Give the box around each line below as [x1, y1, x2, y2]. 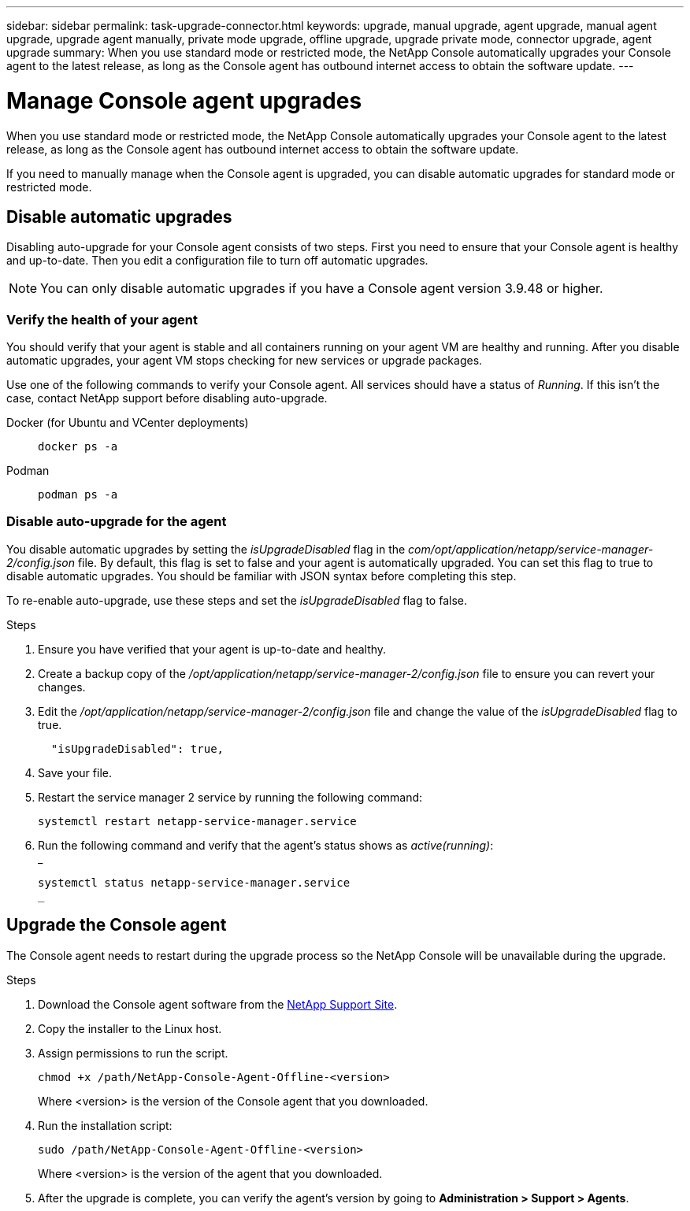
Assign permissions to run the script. [38, 1046, 228, 1060]
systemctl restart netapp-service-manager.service [38, 814, 357, 828]
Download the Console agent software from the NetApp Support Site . [38, 997, 398, 1011]
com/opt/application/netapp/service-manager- [408, 542, 654, 556]
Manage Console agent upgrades [6, 87, 362, 114]
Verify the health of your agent [6, 311, 198, 328]
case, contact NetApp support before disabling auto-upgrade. [6, 391, 328, 406]
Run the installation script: [38, 1118, 172, 1132]
